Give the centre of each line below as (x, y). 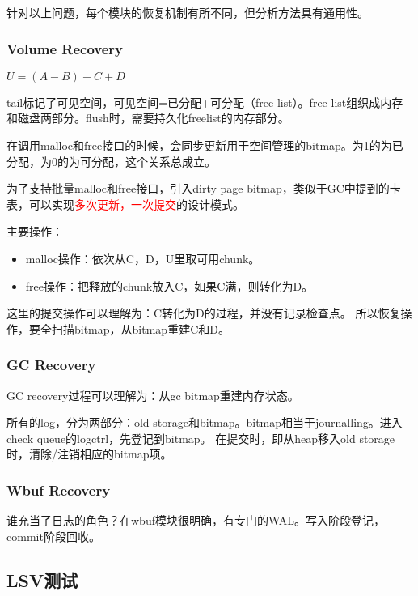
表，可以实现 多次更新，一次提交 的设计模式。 (125, 204)
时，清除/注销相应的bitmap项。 (89, 454)
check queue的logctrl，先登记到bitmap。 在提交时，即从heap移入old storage (201, 438)
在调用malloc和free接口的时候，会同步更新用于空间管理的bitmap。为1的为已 (205, 145)
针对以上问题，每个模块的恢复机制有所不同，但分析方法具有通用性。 (188, 12)
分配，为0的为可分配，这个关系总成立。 (111, 161)
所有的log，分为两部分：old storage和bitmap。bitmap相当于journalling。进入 (205, 422)
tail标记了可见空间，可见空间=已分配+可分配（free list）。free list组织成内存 (205, 102)
